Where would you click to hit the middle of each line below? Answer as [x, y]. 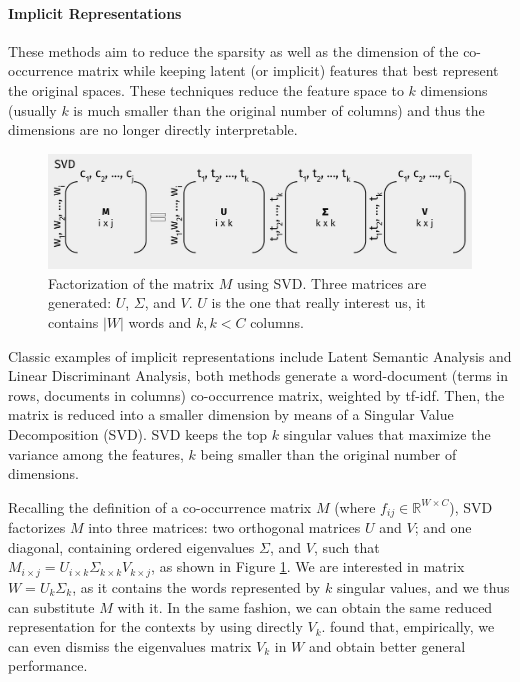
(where [355, 506]
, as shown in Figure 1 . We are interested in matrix [308, 566]
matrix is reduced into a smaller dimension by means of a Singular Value [231, 414]
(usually [32, 109]
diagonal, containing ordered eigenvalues [131, 546]
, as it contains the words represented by [196, 586]
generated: [80, 302]
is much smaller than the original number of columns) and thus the [279, 109]
